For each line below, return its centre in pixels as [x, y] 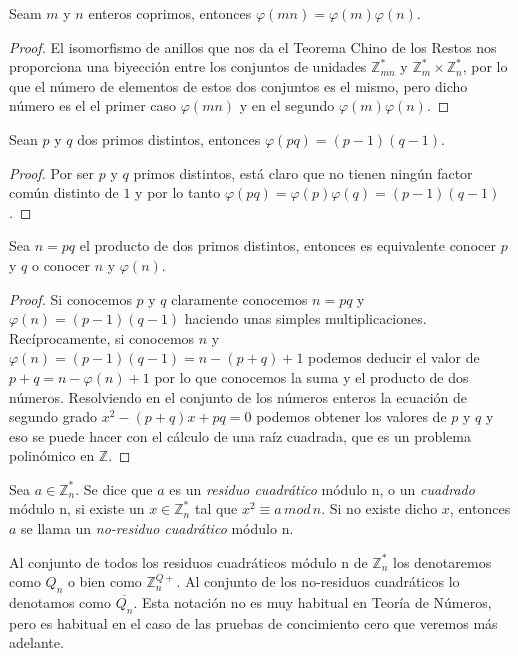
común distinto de [64, 192]
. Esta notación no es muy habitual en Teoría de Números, [312, 602]
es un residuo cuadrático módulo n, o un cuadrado [322, 488]
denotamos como [60, 602]
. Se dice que [114, 488]
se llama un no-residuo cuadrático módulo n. [157, 528]
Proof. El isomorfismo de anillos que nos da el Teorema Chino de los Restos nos [253, 46]
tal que [216, 508]
